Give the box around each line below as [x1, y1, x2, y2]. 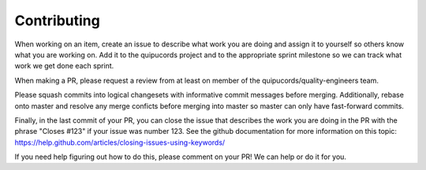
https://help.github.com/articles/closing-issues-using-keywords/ [14, 138, 226, 147]
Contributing [14, 12, 100, 29]
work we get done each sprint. [14, 61, 114, 71]
